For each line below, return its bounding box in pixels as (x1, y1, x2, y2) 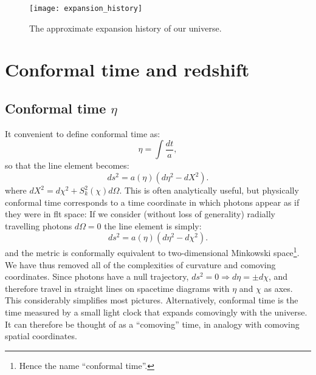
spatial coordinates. (5, 329, 77, 342)
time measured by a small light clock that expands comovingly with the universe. (5, 306, 307, 319)
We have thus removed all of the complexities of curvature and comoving (5, 258, 276, 271)
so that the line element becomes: (5, 159, 129, 172)
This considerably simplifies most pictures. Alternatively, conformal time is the (5, 294, 298, 306)
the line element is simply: (104, 219, 202, 232)
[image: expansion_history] (29, 4, 143, 13)
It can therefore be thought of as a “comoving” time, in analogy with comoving (5, 317, 300, 330)
